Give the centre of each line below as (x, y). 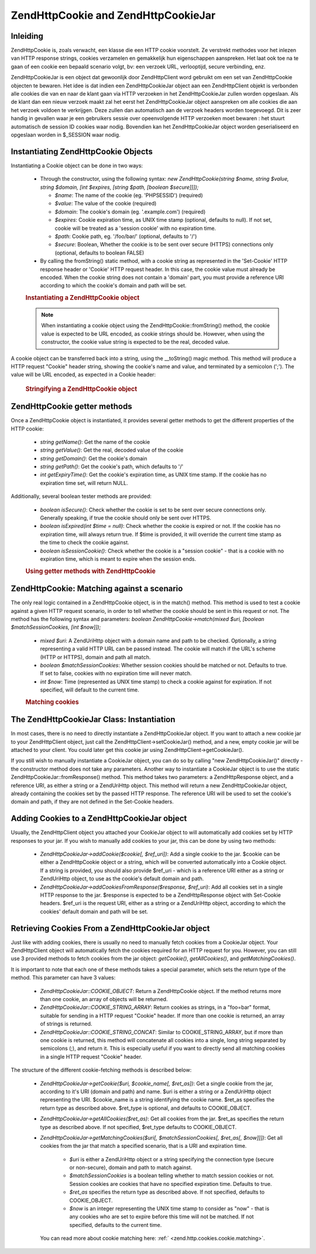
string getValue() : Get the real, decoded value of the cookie (112, 450)
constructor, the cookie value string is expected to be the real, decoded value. (135, 342)
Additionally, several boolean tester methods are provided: (81, 496)
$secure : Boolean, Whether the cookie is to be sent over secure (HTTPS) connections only (164, 245)
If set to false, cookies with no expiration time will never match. (116, 673)
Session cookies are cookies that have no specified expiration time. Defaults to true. (171, 1184)
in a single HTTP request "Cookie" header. (91, 1056)
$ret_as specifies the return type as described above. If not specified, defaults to (167, 1192)
